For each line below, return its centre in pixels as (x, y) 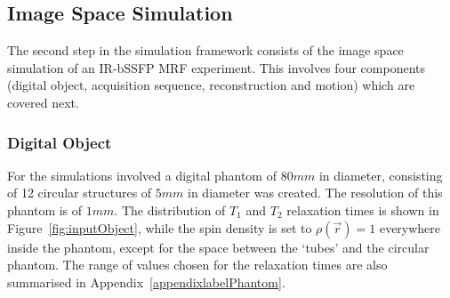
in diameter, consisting (381, 175)
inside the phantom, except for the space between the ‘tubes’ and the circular (218, 247)
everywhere (410, 227)
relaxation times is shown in (363, 209)
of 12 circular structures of (80, 193)
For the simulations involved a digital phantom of (142, 175)
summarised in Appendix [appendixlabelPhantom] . (146, 282)
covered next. (43, 102)
